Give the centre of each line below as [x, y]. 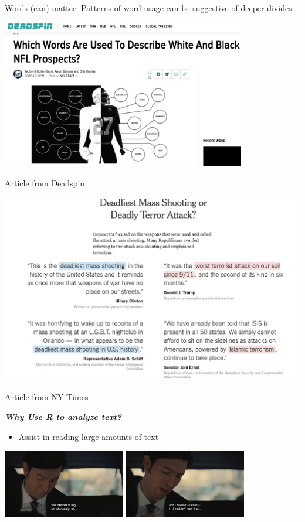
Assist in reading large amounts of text [89, 436]
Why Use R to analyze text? [63, 416]
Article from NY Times [47, 397]
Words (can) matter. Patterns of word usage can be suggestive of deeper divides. [150, 8]
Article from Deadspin [45, 182]
